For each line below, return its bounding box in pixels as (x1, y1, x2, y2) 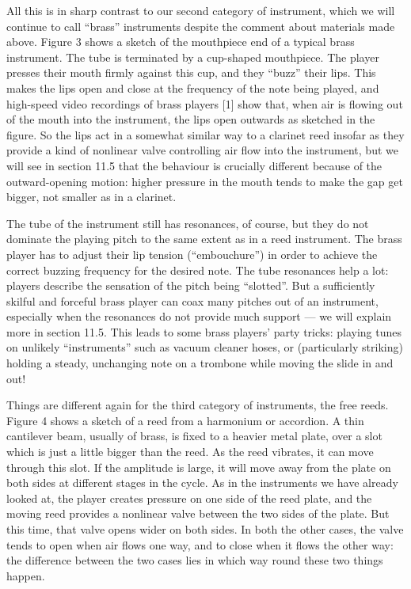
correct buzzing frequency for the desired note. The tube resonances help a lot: (6, 261, 389, 278)
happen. (6, 567, 45, 583)
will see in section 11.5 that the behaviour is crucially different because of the (6, 157, 382, 173)
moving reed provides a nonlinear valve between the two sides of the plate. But (6, 505, 390, 522)
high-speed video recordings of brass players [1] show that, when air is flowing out (6, 95, 403, 112)
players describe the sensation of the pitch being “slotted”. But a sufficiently (6, 277, 375, 294)
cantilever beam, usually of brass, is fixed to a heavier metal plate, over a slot (6, 427, 382, 444)
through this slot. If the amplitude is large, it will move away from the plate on (6, 458, 391, 475)
